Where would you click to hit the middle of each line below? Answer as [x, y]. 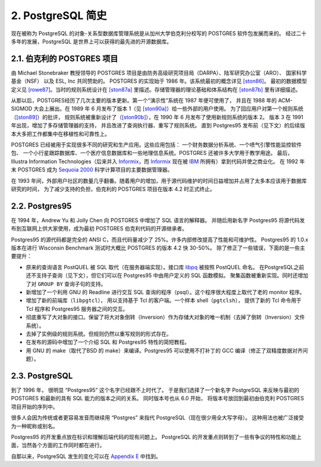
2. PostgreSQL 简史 [59, 15]
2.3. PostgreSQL [42, 376]
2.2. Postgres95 [41, 206]
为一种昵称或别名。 [34, 426]
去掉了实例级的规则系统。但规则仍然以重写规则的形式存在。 [99, 334]
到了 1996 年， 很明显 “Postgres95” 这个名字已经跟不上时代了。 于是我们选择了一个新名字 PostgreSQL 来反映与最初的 [155, 390]
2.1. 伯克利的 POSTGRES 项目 [64, 59]
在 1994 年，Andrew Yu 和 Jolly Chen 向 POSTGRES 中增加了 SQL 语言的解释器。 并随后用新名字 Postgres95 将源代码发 [158, 220]
